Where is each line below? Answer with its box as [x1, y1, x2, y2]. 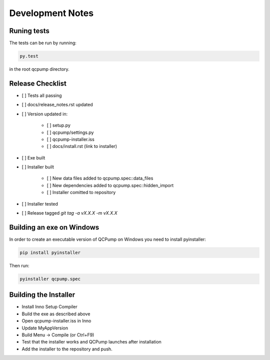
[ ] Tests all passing [21, 92, 62, 98]
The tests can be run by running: [9, 40, 77, 46]
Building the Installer [9, 291, 75, 299]
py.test [19, 53, 38, 59]
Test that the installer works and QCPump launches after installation [21, 339, 162, 345]
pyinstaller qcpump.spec [19, 276, 81, 282]
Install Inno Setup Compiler [21, 304, 77, 310]
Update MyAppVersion [21, 325, 68, 331]
